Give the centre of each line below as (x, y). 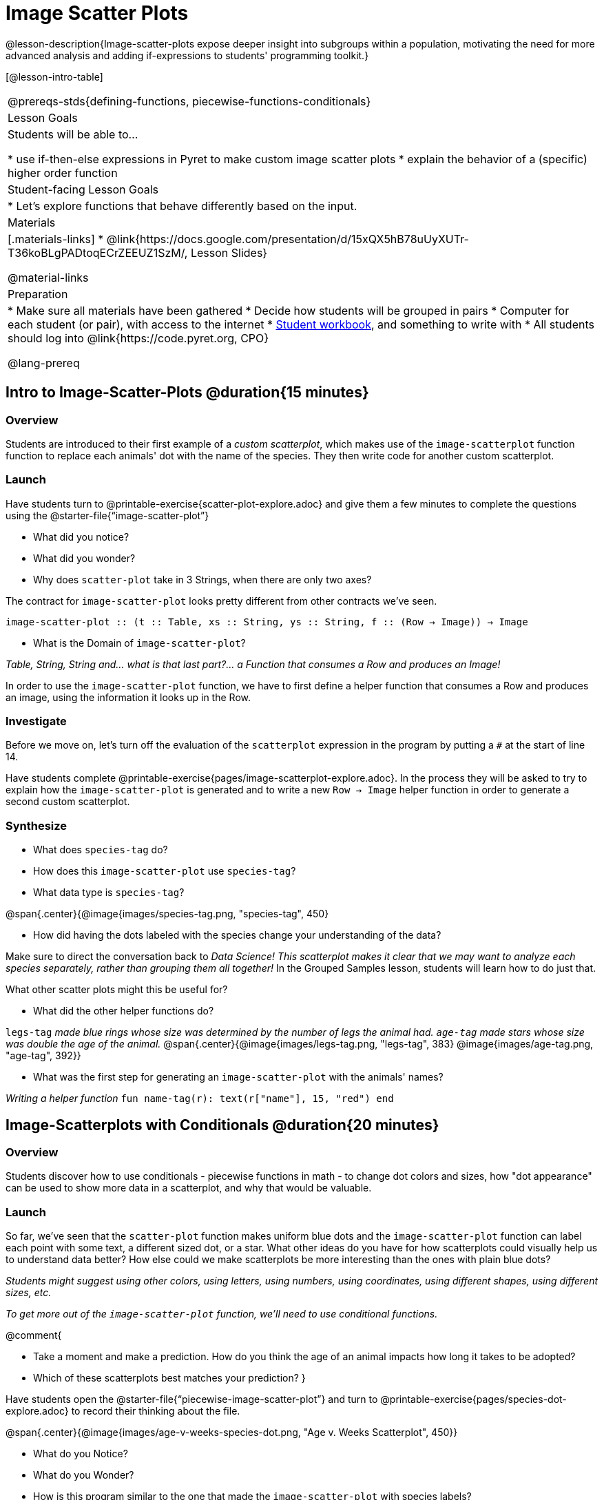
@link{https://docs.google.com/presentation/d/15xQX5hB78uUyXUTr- (288, 239)
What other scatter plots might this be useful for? (117, 990)
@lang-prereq (44, 363)
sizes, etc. (29, 1293)
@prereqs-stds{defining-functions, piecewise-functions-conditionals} (189, 101)
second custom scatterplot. (68, 802)
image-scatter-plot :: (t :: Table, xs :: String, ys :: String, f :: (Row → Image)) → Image (267, 622)
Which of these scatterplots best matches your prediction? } (169, 1378)
